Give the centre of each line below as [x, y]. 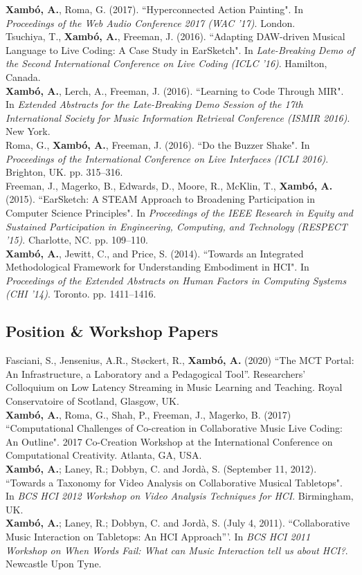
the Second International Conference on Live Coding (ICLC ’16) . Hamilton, [166, 63]
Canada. [23, 76]
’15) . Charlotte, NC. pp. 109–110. [77, 240]
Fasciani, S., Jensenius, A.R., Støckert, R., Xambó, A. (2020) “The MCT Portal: [180, 360]
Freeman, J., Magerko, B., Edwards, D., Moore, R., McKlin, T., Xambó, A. [169, 185]
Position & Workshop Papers [112, 331]
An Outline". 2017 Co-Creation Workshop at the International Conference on [169, 441]
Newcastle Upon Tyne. [54, 564]
